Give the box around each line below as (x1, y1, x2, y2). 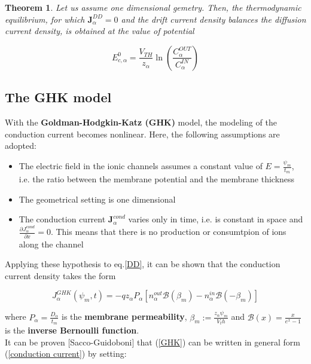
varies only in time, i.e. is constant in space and (128, 213, 303, 225)
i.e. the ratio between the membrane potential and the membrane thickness (19, 173, 295, 185)
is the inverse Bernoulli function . (5, 324, 139, 337)
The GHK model (5, 88, 112, 106)
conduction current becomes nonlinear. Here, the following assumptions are (5, 127, 280, 140)
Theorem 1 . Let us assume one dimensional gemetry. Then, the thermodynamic (5, 1, 301, 13)
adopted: (5, 139, 36, 152)
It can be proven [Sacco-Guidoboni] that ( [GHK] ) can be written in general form (5, 335, 300, 348)
